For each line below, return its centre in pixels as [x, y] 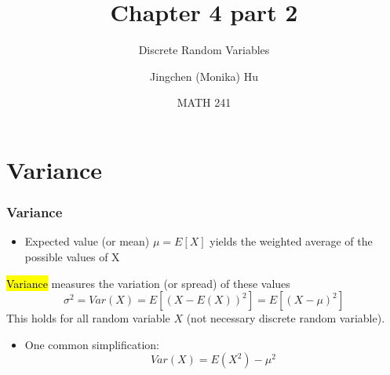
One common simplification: [92, 344]
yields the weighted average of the [291, 241]
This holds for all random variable [88, 318]
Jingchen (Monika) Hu [204, 76]
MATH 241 [204, 102]
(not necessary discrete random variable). [286, 318]
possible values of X [72, 256]
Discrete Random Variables [204, 50]
